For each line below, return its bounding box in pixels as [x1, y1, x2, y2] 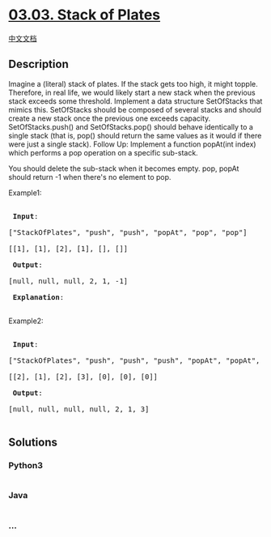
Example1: [8, 188, 42, 198]
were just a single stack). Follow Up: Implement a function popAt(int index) [8, 139, 256, 149]
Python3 [8, 460, 43, 471]
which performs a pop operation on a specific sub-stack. [8, 147, 198, 157]
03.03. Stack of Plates [8, 6, 160, 24]
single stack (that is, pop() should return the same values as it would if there [8, 130, 262, 140]
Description [8, 58, 69, 71]
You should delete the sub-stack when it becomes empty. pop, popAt [8, 164, 239, 173]
